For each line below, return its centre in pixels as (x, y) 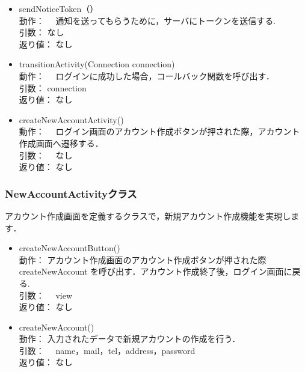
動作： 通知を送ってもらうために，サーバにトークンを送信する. (147, 20)
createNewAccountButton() (69, 248)
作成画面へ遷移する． (61, 143)
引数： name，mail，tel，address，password (107, 350)
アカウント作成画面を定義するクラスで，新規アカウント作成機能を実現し (148, 215)
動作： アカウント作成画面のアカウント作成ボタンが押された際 (143, 259)
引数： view (46, 295)
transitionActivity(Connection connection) (97, 64)
